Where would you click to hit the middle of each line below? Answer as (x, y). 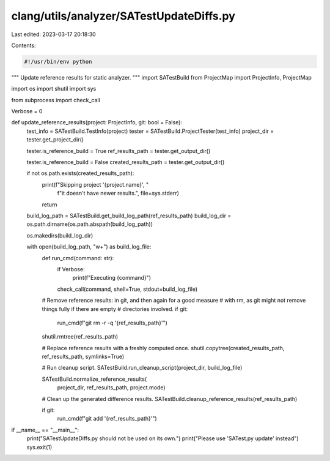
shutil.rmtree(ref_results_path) (80, 337)
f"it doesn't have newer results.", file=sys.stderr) (118, 193)
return (50, 204)
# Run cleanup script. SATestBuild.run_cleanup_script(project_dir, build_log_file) (142, 368)
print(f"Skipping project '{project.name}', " (95, 184)
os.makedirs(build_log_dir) (60, 235)
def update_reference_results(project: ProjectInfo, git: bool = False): (97, 122)
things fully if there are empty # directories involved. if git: (115, 309)
